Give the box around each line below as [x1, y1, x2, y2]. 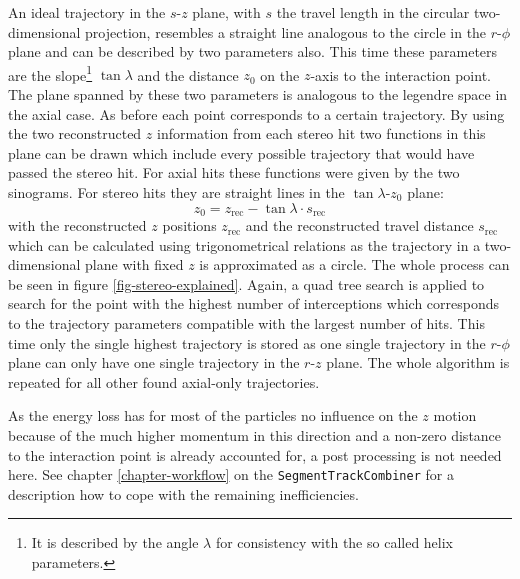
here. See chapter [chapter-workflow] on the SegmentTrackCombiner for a [8, 464, 454, 485]
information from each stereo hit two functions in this [156, 123, 486, 144]
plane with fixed [85, 254, 184, 275]
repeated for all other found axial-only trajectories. [8, 371, 320, 392]
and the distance [137, 64, 239, 85]
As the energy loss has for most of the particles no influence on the [8, 405, 418, 426]
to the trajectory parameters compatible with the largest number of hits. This [8, 313, 485, 334]
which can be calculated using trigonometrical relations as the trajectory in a [8, 234, 481, 255]
